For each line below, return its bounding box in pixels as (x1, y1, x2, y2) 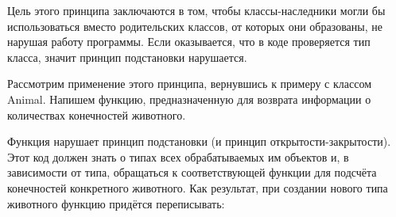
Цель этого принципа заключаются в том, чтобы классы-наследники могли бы (7, 2, 386, 18)
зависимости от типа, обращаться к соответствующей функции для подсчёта (7, 164, 377, 181)
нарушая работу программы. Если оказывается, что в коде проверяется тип (7, 33, 371, 50)
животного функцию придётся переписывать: (7, 195, 225, 211)
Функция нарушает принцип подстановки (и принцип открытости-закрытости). (7, 133, 391, 150)
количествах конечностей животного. (7, 106, 186, 123)
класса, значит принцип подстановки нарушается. (7, 48, 247, 65)
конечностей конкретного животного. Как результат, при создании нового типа (7, 179, 388, 196)
